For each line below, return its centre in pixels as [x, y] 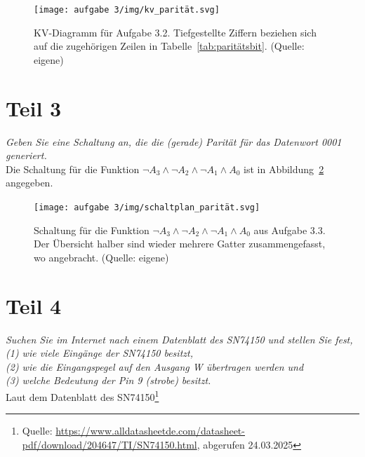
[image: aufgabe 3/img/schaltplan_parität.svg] [147, 207]
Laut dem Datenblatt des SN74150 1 [82, 395]
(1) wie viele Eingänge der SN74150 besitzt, [99, 353]
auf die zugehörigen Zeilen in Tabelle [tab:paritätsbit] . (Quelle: [169, 46]
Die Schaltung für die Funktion [73, 169]
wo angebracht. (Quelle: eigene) [101, 257]
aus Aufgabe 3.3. [290, 230]
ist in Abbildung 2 [284, 169]
